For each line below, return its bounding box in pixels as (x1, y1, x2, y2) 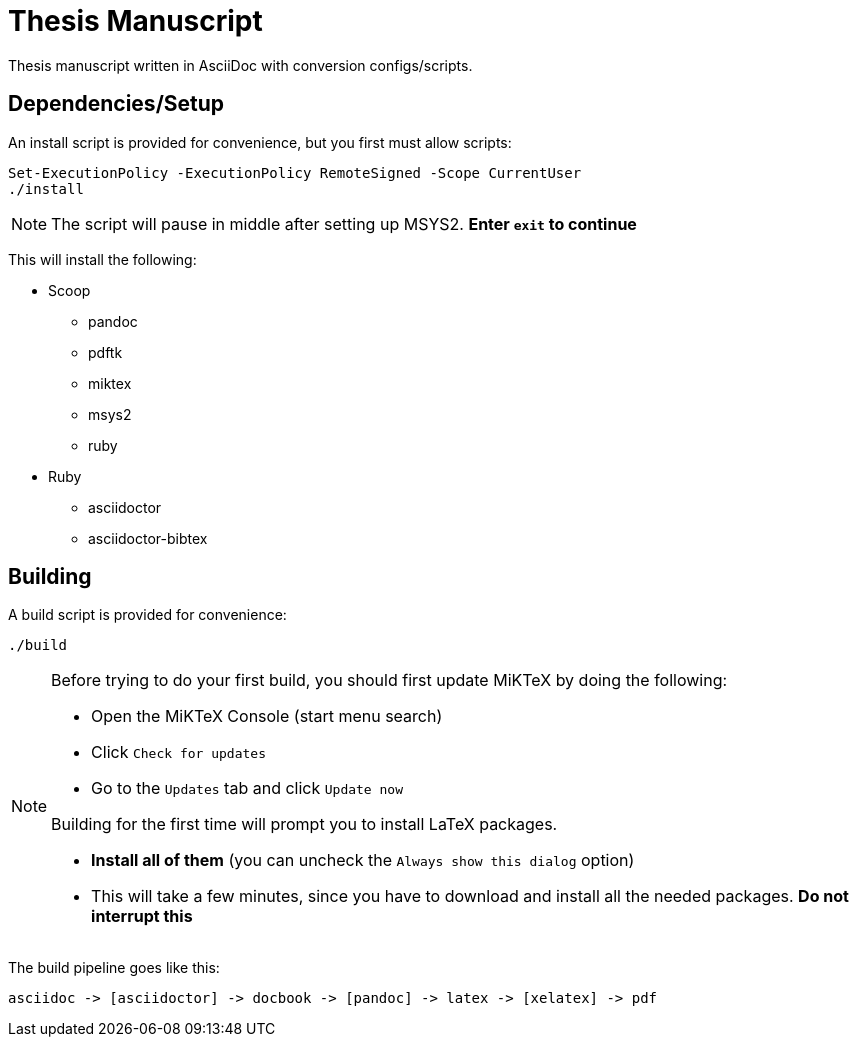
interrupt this (91, 906, 193, 927)
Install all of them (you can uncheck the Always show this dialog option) (91, 850, 635, 871)
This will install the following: (8, 250, 197, 268)
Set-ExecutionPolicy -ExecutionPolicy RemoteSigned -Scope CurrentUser (8, 164, 582, 181)
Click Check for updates (91, 742, 266, 763)
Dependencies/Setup (8, 91, 225, 117)
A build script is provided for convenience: (8, 606, 287, 624)
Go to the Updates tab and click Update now (91, 778, 404, 799)
